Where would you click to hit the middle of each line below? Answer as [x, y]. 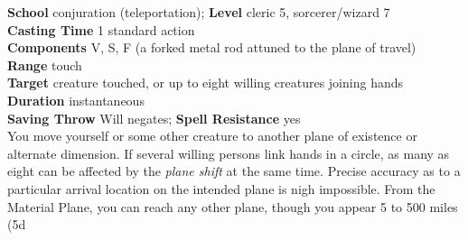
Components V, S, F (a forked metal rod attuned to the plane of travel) [212, 47]
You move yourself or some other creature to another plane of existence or [212, 136]
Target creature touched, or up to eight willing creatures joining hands [206, 83]
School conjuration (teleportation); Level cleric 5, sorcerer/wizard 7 [199, 12]
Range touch [45, 65]
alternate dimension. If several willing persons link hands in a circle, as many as [229, 153]
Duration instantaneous [76, 100]
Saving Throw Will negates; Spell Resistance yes [154, 118]
